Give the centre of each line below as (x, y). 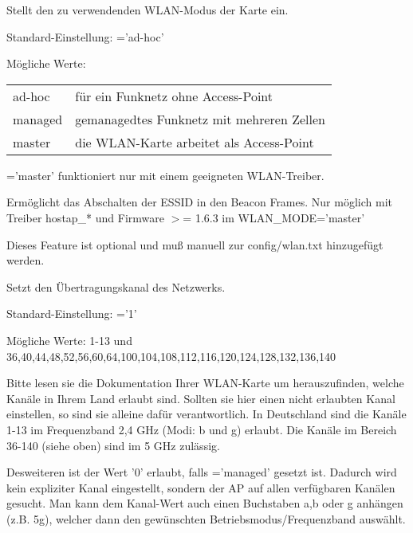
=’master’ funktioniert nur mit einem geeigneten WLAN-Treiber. (165, 175)
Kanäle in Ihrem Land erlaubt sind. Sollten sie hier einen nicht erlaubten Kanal (201, 398)
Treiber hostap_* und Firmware (86, 217)
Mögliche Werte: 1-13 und (69, 340)
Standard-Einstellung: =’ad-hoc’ (85, 36)
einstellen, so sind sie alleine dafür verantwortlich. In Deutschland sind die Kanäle (206, 414)
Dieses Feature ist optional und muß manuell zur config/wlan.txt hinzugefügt (195, 244)
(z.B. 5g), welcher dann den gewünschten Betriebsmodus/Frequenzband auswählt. (206, 518)
